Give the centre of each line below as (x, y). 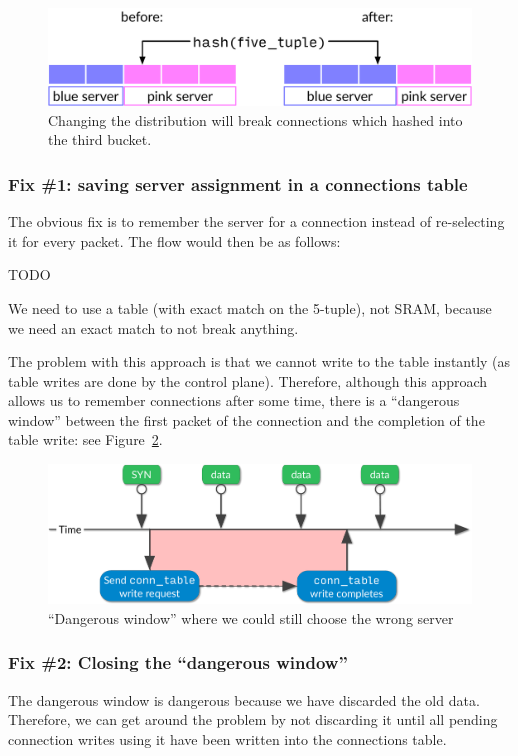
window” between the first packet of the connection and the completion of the (246, 419)
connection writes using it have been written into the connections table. (227, 738)
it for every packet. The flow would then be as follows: (174, 240)
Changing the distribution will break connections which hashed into (255, 119)
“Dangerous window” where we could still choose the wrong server (251, 617)
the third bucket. (100, 139)
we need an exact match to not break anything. (153, 327)
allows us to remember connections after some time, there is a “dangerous (234, 400)
